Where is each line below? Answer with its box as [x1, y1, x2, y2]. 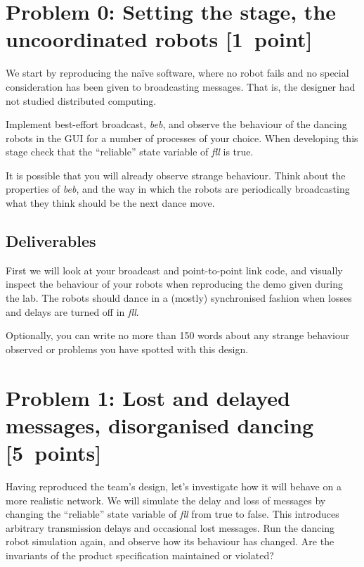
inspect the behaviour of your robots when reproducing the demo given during [6, 276, 343, 291]
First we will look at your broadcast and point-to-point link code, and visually [6, 262, 343, 277]
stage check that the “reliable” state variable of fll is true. [6, 144, 254, 159]
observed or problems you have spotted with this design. [6, 341, 249, 356]
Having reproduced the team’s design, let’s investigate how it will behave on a [6, 478, 342, 493]
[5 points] [6, 438, 102, 466]
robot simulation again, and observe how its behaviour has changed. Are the [6, 534, 334, 549]
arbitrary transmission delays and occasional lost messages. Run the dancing [6, 520, 335, 535]
